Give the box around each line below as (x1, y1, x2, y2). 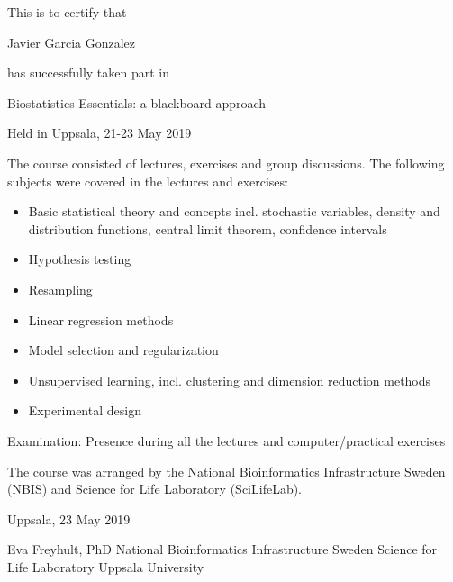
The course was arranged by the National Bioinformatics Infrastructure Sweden (7, 461, 446, 480)
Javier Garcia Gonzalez (7, 32, 136, 51)
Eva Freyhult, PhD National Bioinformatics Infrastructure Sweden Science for (7, 540, 438, 559)
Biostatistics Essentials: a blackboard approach (7, 93, 267, 112)
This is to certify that (7, 3, 127, 21)
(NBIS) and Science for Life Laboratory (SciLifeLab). (7, 479, 303, 498)
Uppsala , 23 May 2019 (7, 509, 131, 528)
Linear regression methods (28, 310, 174, 329)
